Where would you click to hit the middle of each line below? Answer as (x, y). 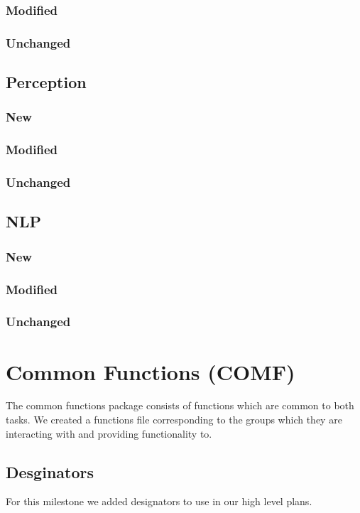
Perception (46, 82)
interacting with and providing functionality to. (109, 433)
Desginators (50, 471)
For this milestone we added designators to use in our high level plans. (159, 501)
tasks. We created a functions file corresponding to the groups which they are (174, 420)
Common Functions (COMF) (151, 371)
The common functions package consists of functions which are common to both (180, 405)
